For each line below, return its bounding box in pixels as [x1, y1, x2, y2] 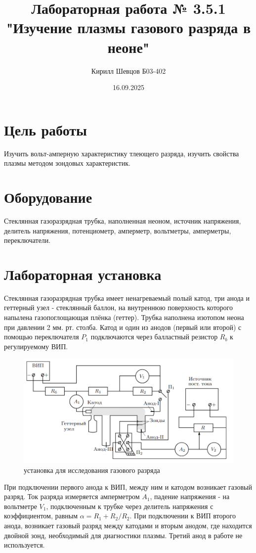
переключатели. [4, 235, 51, 245]
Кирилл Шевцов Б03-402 [91, 65, 166, 76]
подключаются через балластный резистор [90, 331, 218, 342]
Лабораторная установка [4, 264, 162, 284]
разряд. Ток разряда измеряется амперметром [4, 491, 140, 502]
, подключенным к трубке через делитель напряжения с [46, 501, 213, 511]
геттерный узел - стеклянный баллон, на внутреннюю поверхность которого [4, 302, 233, 313]
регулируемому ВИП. [4, 341, 68, 351]
